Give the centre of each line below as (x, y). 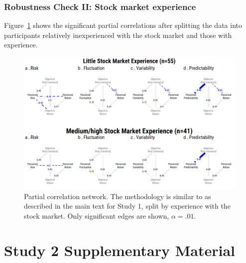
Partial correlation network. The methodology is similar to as (118, 196)
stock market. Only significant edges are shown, (97, 215)
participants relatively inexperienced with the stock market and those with (118, 35)
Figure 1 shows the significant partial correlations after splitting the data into (123, 25)
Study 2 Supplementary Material (120, 250)
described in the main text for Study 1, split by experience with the (127, 206)
